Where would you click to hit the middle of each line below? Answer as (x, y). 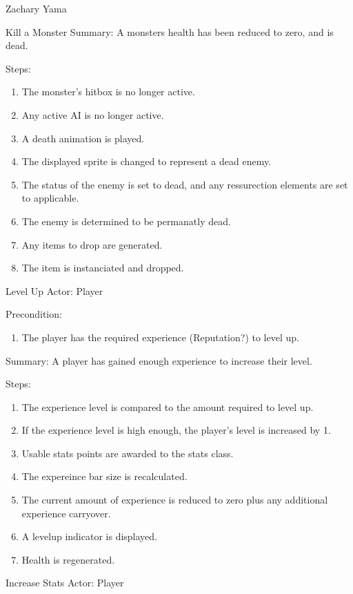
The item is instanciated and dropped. (103, 268)
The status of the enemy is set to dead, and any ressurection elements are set (185, 184)
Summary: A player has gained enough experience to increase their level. (159, 360)
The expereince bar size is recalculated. (104, 476)
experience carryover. (66, 513)
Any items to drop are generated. (92, 244)
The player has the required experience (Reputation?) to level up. (160, 337)
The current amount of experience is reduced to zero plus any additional (175, 500)
